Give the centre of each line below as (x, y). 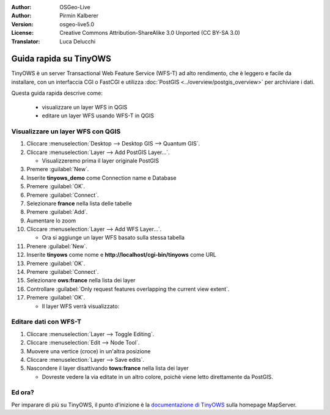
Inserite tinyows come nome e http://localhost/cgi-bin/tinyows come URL (122, 255)
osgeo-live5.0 (77, 24)
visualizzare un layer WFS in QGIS (85, 107)
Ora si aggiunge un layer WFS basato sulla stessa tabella (113, 238)
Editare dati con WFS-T (46, 322)
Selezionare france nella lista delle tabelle (79, 203)
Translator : (26, 41)
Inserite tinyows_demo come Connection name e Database (101, 178)
